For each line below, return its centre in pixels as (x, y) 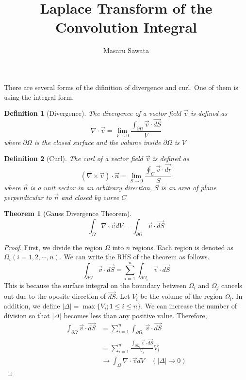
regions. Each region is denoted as (183, 247)
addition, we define (32, 306)
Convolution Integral (126, 27)
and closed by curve (90, 197)
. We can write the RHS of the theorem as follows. (134, 257)
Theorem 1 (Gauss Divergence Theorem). (68, 213)
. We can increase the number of (189, 306)
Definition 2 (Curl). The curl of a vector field (74, 158)
